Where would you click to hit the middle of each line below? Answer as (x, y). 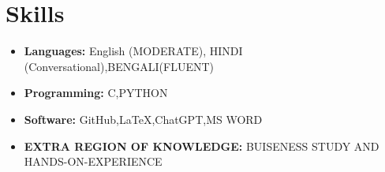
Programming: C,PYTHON (96, 93)
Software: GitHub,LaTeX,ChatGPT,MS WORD (143, 119)
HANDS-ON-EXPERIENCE (93, 161)
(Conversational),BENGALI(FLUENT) (119, 66)
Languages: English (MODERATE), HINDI (133, 51)
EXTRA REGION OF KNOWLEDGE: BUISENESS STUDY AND (202, 146)
